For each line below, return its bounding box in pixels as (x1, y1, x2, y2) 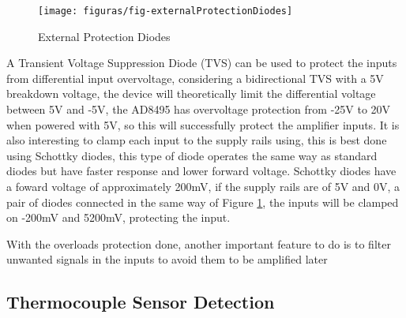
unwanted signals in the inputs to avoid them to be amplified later (6, 251, 328, 267)
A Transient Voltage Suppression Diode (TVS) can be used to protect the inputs (6, 54, 397, 71)
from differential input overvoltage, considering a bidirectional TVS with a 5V (6, 69, 384, 86)
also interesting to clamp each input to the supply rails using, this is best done (6, 132, 387, 148)
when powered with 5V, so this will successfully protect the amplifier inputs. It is (6, 116, 400, 133)
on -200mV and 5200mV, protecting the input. (6, 209, 231, 226)
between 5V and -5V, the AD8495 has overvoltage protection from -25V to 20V (6, 101, 391, 118)
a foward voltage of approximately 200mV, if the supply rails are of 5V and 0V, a (6, 178, 400, 194)
